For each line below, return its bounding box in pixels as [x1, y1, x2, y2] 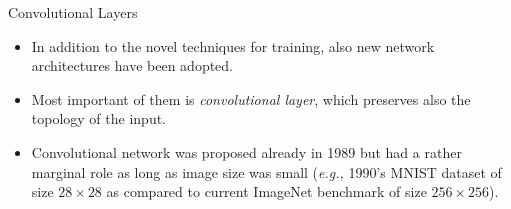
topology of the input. [31, 108, 167, 129]
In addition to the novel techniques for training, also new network [31, 35, 435, 56]
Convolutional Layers [8, 2, 138, 22]
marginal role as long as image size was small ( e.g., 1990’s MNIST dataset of [31, 161, 502, 182]
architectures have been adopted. [31, 55, 234, 76]
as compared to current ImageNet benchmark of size [106, 181, 427, 202]
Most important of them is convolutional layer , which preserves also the [31, 88, 471, 109]
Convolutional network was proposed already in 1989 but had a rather [31, 141, 462, 162]
